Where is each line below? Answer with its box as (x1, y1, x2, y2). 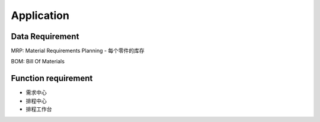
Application (11, 9, 69, 22)
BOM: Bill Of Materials (11, 58, 65, 65)
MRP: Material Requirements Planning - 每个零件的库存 (11, 47, 145, 54)
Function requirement (11, 73, 93, 84)
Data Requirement (11, 31, 79, 41)
